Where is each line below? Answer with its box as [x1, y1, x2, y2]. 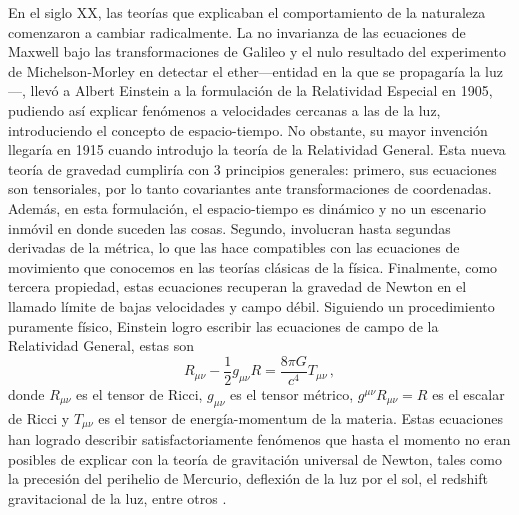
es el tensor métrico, [230, 383, 354, 404]
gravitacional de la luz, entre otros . [8, 487, 227, 508]
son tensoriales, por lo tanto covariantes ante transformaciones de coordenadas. [8, 178, 492, 199]
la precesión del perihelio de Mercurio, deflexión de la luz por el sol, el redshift [8, 468, 488, 489]
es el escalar [432, 383, 505, 404]
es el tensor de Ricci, [76, 383, 203, 404]
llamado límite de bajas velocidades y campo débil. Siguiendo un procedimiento [8, 295, 495, 316]
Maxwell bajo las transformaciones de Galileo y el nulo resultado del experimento [8, 41, 506, 62]
